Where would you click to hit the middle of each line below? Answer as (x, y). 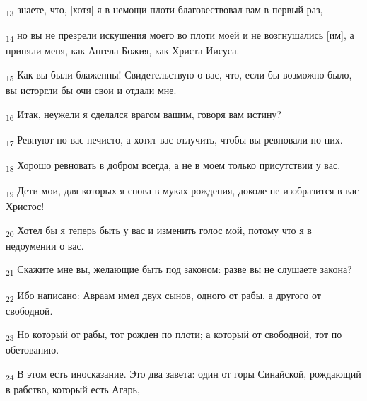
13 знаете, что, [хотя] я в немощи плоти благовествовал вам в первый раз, (164, 10)
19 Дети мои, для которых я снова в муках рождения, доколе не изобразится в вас (182, 191)
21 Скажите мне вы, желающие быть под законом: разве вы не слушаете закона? (179, 270)
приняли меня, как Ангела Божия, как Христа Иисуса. (123, 51)
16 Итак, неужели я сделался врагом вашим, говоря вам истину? (144, 115)
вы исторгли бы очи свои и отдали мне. (91, 89)
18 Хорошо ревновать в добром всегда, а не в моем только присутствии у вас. (173, 165)
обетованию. (33, 350)
